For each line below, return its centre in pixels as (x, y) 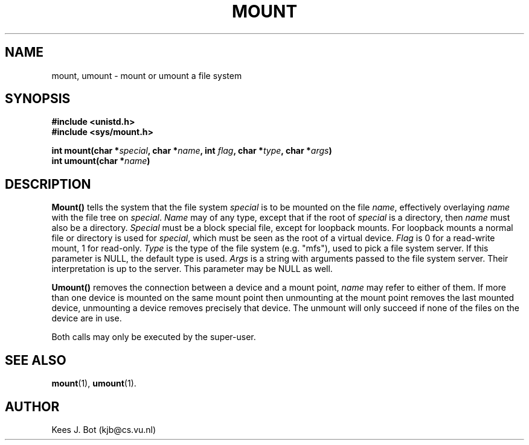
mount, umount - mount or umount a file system (147, 75)
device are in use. (87, 318)
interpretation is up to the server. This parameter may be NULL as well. (192, 269)
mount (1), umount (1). (94, 383)
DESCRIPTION (48, 184)
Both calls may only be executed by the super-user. (154, 337)
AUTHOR (32, 406)
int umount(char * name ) (101, 161)
